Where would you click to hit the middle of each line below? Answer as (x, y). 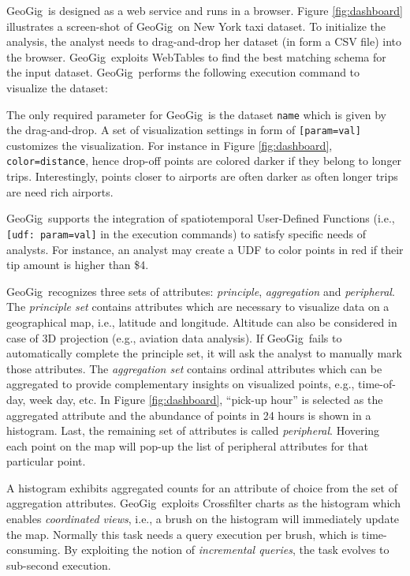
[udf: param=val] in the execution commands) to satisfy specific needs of (186, 233)
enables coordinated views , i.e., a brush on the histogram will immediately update (203, 519)
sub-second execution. (59, 565)
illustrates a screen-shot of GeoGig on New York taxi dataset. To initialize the (196, 26)
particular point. (46, 461)
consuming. (34, 550)
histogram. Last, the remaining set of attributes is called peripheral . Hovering (193, 430)
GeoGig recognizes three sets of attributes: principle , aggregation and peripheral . (201, 291)
